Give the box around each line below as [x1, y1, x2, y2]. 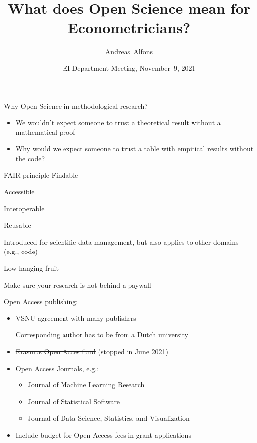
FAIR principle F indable [4, 170, 78, 180]
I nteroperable [4, 203, 45, 213]
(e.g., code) [4, 246, 38, 256]
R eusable [4, 220, 31, 230]
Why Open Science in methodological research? [4, 100, 148, 111]
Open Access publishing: [4, 296, 78, 307]
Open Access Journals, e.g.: [15, 363, 99, 373]
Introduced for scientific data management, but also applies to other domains [4, 236, 239, 247]
